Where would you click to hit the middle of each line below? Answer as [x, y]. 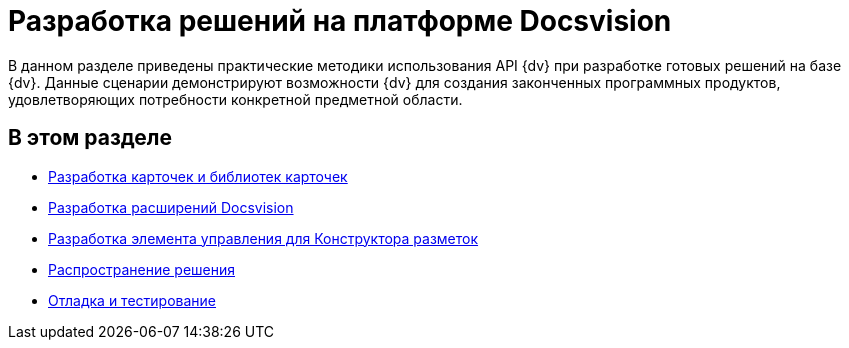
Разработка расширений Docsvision [171, 207]
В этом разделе [90, 138]
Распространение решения [142, 269]
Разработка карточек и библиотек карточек [198, 176]
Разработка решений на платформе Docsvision [340, 21]
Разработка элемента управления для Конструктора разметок [263, 238]
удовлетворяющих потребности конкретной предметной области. [235, 99]
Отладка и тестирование [132, 300]
